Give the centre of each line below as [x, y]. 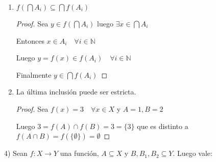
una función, [79, 153]
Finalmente [34, 74]
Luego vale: [195, 153]
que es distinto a [163, 126]
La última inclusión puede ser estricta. [76, 92]
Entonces [30, 40]
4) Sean [16, 153]
